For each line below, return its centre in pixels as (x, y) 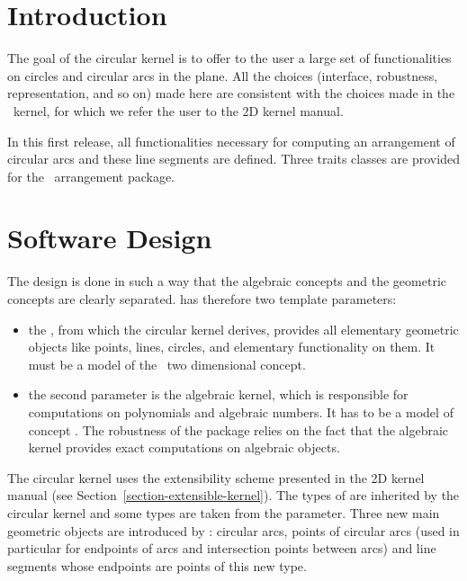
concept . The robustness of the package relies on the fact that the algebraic (238, 429)
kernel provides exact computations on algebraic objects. (184, 447)
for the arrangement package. (91, 176)
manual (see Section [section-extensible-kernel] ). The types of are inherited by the (233, 495)
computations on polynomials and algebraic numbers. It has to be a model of (241, 411)
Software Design (110, 238)
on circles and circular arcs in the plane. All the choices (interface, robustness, (223, 75)
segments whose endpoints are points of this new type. (157, 565)
